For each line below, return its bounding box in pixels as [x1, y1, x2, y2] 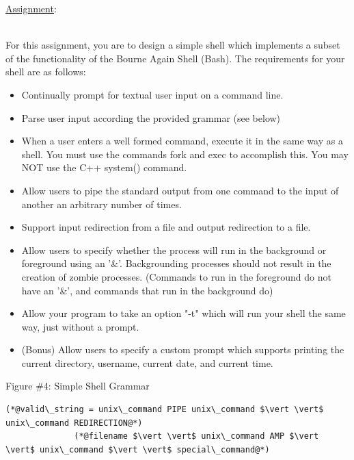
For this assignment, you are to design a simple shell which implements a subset [5, 38, 340, 52]
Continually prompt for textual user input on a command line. [21, 87, 284, 101]
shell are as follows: [5, 64, 86, 79]
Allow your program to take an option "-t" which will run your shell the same [21, 306, 346, 320]
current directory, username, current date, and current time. [21, 355, 273, 370]
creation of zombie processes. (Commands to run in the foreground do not [21, 269, 331, 283]
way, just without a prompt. [21, 319, 139, 333]
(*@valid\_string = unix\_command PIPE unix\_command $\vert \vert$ [5, 405, 324, 415]
